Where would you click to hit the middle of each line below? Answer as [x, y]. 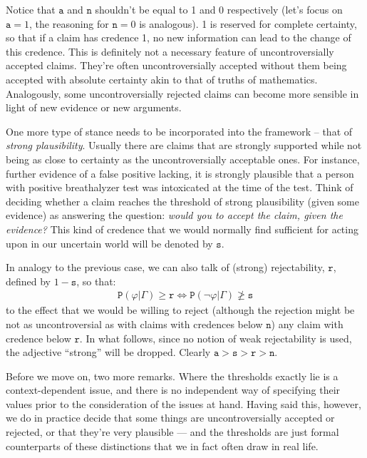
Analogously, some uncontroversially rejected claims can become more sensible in [182, 93]
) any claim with [307, 324]
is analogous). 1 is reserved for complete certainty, [248, 23]
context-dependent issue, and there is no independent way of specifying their [173, 390]
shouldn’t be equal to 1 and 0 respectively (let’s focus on [219, 9]
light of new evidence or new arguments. [94, 107]
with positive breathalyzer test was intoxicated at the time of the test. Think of [180, 187]
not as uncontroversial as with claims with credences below [134, 324]
